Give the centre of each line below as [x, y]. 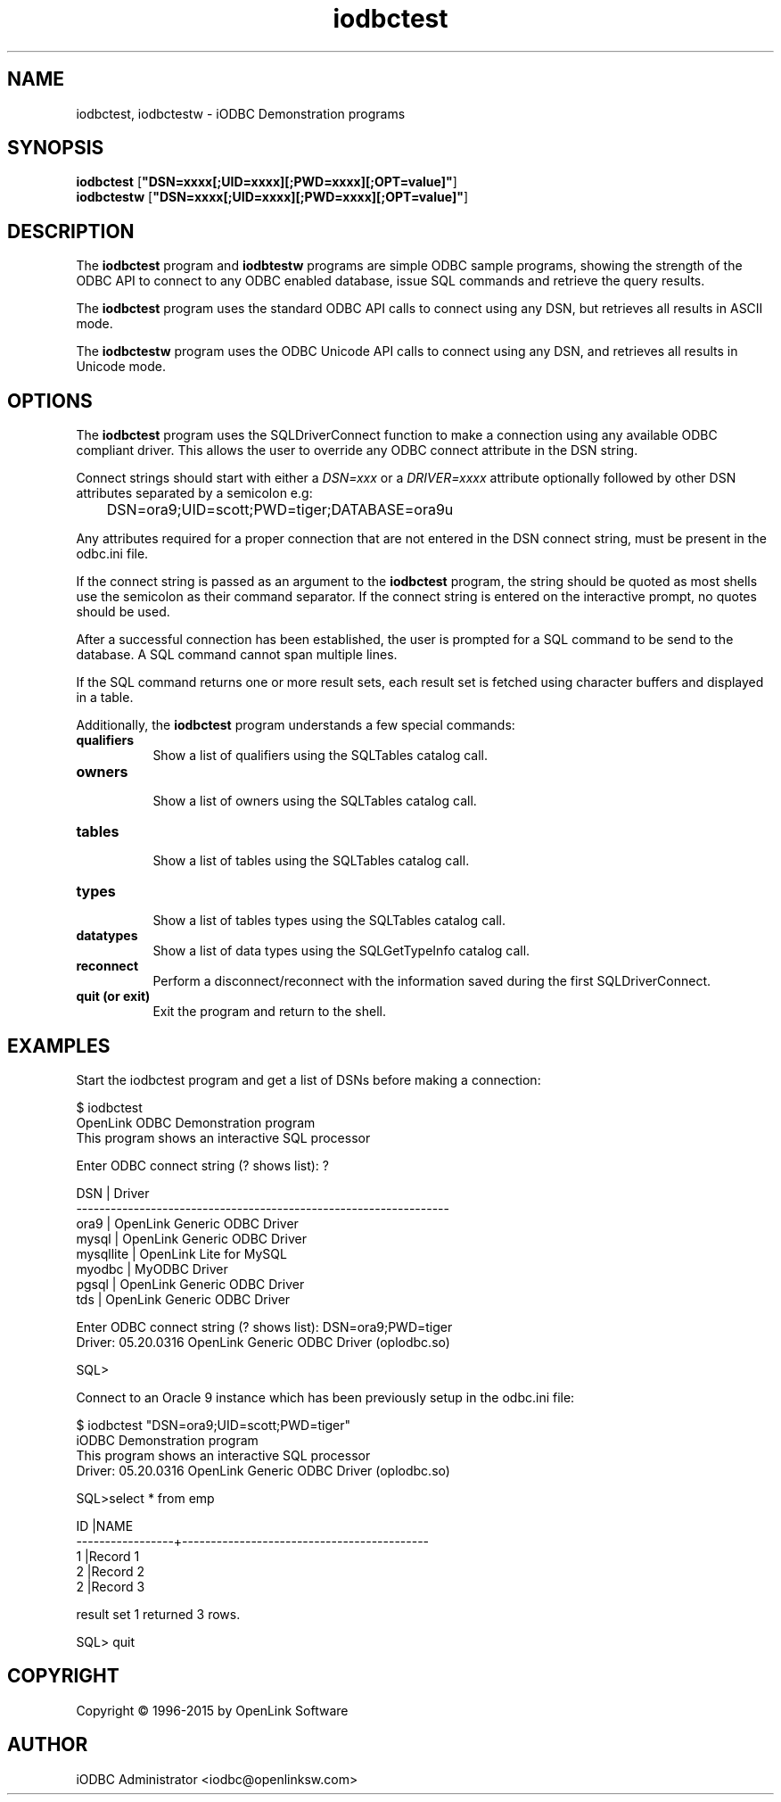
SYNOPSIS [56, 148]
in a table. [105, 698]
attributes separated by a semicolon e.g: [194, 493]
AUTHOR [48, 1745]
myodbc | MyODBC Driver [152, 1269]
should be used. [123, 612]
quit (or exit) [113, 996]
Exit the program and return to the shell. [270, 1012]
